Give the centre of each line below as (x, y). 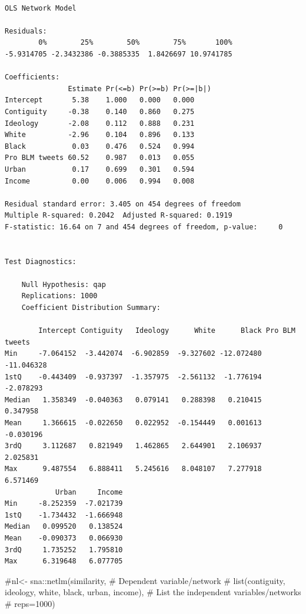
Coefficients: (32, 77)
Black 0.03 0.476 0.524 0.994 (100, 146)
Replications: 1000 (59, 296)
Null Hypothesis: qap (64, 284)
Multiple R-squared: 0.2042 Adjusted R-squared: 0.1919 (119, 216)
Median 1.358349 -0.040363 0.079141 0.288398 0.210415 (133, 400)
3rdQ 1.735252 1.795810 (64, 550)
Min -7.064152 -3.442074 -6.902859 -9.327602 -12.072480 (133, 354)
